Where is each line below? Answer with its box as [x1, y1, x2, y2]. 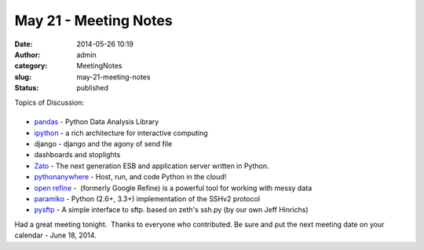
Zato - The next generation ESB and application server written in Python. [34, 161, 270, 171]
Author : [14, 50, 41, 59]
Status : [14, 83, 39, 93]
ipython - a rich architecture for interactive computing [34, 128, 208, 138]
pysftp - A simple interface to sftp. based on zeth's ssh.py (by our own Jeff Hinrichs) [34, 205, 309, 215]
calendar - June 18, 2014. [14, 230, 97, 240]
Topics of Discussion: [14, 97, 85, 107]
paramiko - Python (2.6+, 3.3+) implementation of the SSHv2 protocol [34, 194, 261, 204]
